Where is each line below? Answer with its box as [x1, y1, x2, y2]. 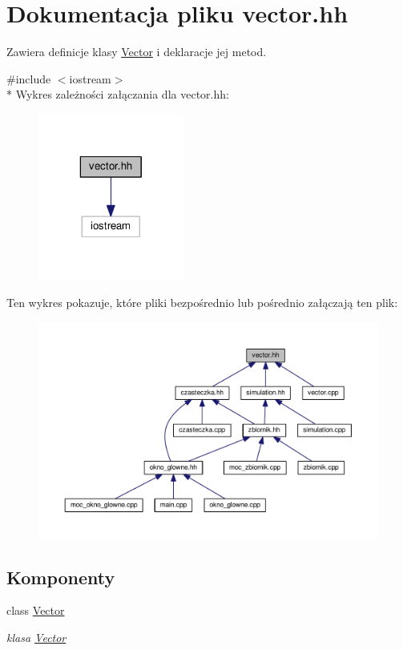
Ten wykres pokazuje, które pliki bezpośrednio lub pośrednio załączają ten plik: [6, 294, 398, 310]
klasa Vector [6, 628, 66, 645]
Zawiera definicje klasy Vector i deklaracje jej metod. [6, 43, 267, 60]
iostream [69, 70, 111, 87]
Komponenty [6, 564, 115, 589]
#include [6, 70, 51, 87]
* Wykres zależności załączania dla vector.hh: [6, 86, 229, 103]
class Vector [6, 602, 65, 619]
